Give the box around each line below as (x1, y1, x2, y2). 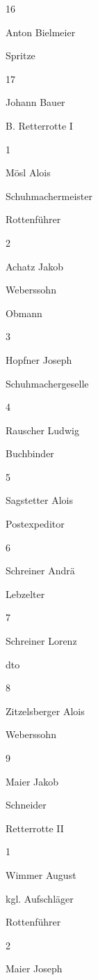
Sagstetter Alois (6, 493, 74, 507)
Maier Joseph (6, 961, 63, 976)
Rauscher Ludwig (6, 422, 79, 437)
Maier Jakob (6, 774, 59, 788)
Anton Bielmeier (6, 24, 76, 39)
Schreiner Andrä (6, 563, 75, 578)
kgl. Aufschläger (6, 891, 74, 905)
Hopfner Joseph (6, 352, 72, 367)
